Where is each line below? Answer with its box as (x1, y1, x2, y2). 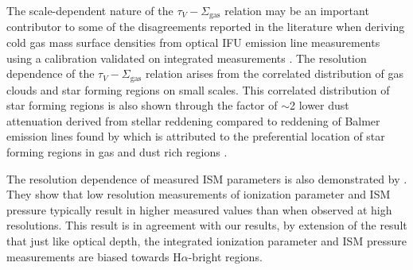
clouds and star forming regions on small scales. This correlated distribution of (6, 81, 390, 98)
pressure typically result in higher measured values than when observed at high (6, 201, 392, 218)
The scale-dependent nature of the (6, 2, 173, 18)
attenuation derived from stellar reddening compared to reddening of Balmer (6, 112, 380, 129)
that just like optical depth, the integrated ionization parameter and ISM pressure (6, 233, 407, 249)
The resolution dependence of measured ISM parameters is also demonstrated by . (6, 170, 407, 187)
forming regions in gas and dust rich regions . (6, 144, 228, 160)
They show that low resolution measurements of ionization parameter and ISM (6, 186, 391, 202)
